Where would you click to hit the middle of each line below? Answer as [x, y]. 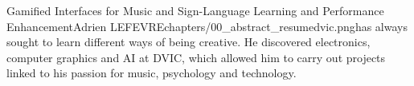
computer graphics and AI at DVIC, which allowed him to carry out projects [196, 57]
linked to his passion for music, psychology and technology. [152, 73]
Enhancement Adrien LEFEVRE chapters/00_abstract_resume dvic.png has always [207, 26]
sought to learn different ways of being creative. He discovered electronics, [189, 42]
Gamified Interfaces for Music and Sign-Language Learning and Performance [195, 10]
